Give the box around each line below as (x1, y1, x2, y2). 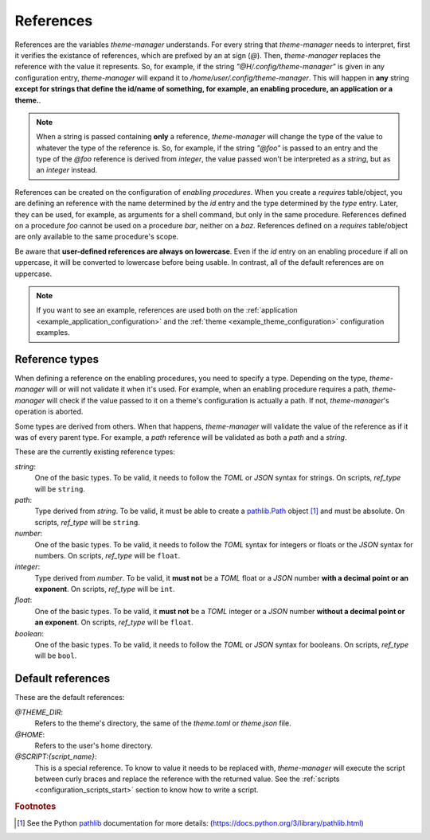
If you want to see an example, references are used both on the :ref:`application (36, 305, 298, 315)
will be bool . (34, 651, 77, 660)
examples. (36, 328, 71, 337)
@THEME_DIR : (14, 707, 64, 717)
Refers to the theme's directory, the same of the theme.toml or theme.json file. (34, 718, 291, 728)
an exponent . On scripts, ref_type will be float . (34, 617, 194, 628)
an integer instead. (36, 165, 98, 175)
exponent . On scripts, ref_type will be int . (34, 585, 175, 594)
